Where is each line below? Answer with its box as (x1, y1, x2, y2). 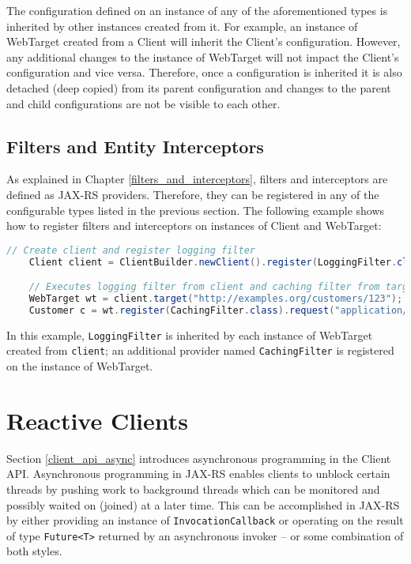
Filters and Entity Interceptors (6, 133, 264, 158)
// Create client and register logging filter (6, 244, 255, 256)
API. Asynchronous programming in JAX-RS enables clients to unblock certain (6, 465, 390, 482)
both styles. (6, 543, 62, 559)
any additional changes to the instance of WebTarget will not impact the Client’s (6, 48, 399, 65)
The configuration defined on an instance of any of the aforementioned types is (6, 2, 388, 18)
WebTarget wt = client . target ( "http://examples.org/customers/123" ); (28, 293, 403, 305)
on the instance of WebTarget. (6, 358, 153, 374)
